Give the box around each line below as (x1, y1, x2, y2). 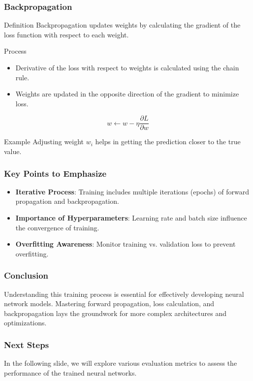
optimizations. (4, 317, 47, 328)
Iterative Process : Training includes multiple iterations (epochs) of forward (15, 186, 250, 196)
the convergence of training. (15, 222, 99, 232)
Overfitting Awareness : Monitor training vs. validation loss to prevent (15, 239, 236, 249)
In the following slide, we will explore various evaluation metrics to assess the (4, 358, 237, 368)
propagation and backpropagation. (15, 196, 119, 206)
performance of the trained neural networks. (4, 367, 137, 378)
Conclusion (4, 269, 48, 282)
